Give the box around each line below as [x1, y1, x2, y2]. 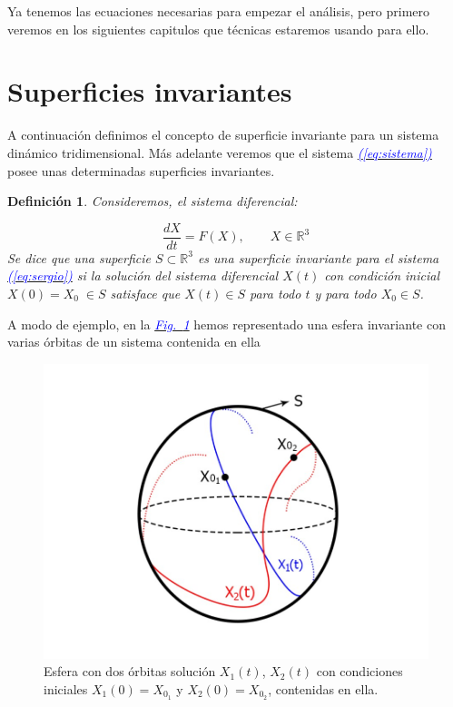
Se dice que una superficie [7, 248, 151, 267]
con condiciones [316, 662, 403, 681]
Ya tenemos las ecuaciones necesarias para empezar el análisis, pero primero [7, 2, 430, 20]
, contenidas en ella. [268, 679, 379, 698]
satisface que [110, 283, 181, 302]
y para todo [314, 283, 377, 302]
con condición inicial [324, 266, 439, 285]
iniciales [44, 679, 88, 698]
